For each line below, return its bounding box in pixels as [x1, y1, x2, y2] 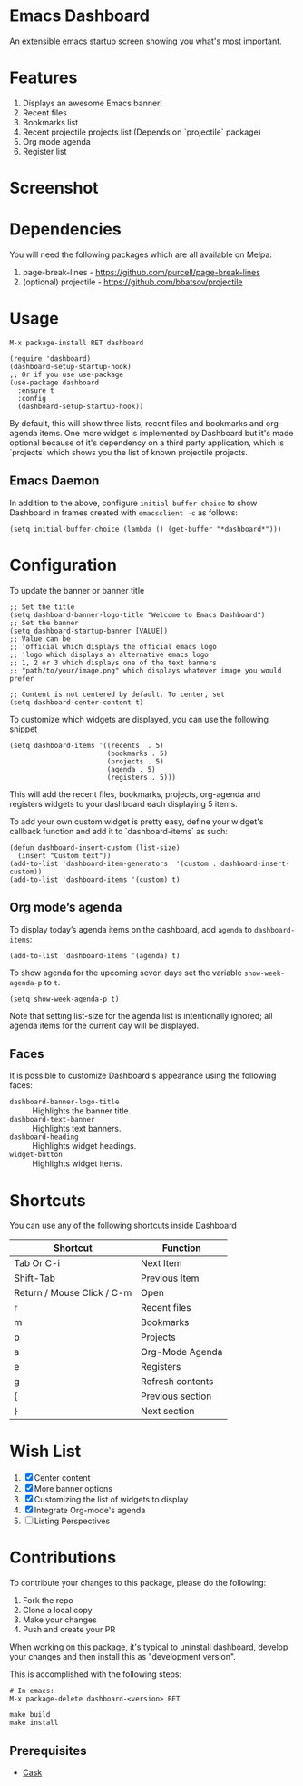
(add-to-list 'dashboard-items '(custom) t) [9, 874, 181, 884]
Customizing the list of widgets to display [34, 1494, 189, 1505]
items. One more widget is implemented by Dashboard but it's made [39, 427, 294, 438]
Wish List [9, 1442, 82, 1462]
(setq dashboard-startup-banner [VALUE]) [9, 626, 169, 635]
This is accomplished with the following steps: [9, 1669, 182, 1680]
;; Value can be [9, 634, 71, 644]
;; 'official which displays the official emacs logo [9, 642, 218, 651]
